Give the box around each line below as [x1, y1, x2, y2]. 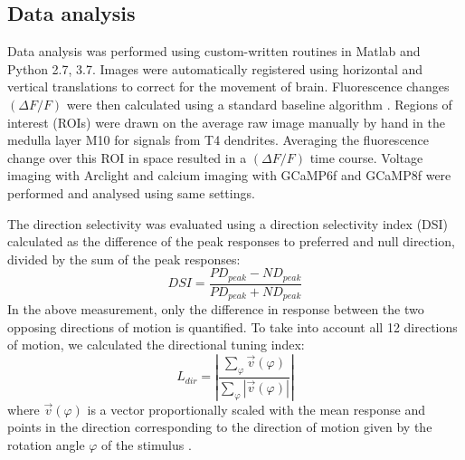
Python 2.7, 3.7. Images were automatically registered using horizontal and [7, 59, 423, 78]
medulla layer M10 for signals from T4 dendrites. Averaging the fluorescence [7, 130, 430, 149]
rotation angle [7, 435, 85, 454]
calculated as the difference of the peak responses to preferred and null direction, [7, 232, 455, 251]
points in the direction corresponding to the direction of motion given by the [7, 417, 432, 436]
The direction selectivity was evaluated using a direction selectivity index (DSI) [7, 214, 449, 233]
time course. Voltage [309, 148, 423, 167]
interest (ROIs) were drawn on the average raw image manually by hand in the [7, 112, 445, 131]
